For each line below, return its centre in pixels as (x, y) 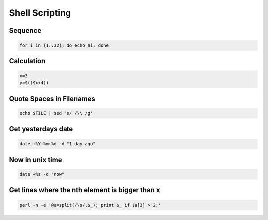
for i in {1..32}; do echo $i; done (64, 45)
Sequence (25, 30)
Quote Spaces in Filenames (52, 98)
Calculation (27, 61)
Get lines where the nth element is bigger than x (85, 190)
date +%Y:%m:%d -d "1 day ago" (58, 144)
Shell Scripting (40, 13)
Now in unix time (35, 159)
